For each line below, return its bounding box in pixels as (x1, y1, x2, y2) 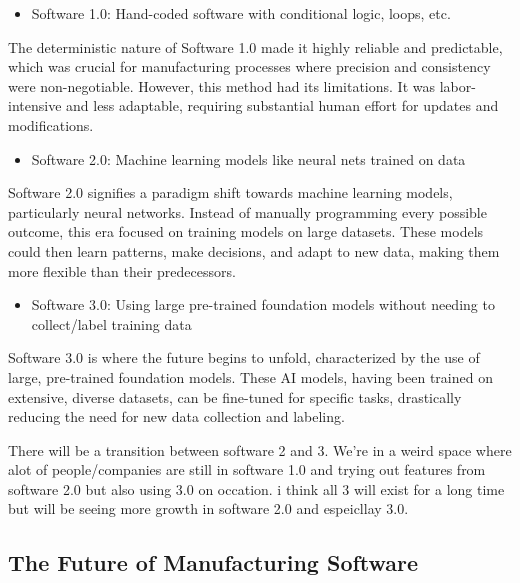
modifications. (8, 114, 94, 135)
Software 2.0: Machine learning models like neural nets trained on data (31, 148, 466, 169)
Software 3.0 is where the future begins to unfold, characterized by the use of (8, 347, 480, 368)
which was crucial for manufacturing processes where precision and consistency (8, 56, 491, 77)
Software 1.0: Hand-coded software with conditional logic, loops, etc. (31, 3, 451, 23)
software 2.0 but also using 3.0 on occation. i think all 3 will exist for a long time (8, 478, 505, 499)
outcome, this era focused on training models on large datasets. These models (8, 221, 484, 242)
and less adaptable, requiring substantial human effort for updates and (66, 95, 499, 116)
